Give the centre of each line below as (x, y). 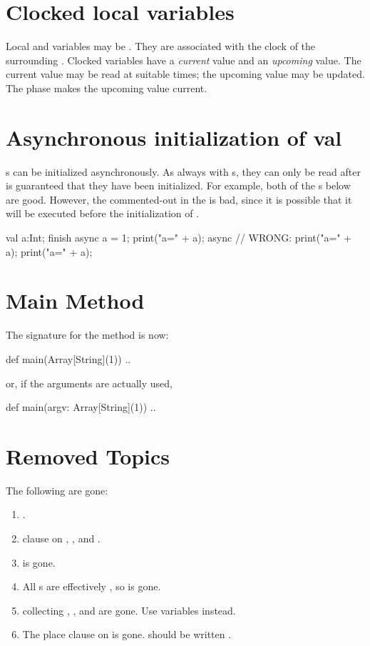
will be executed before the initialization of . (103, 213)
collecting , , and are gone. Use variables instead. (129, 610)
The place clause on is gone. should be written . (127, 634)
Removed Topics (88, 456)
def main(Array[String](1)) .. (68, 358)
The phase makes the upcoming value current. (107, 88)
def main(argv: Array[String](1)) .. (81, 407)
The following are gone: (57, 490)
